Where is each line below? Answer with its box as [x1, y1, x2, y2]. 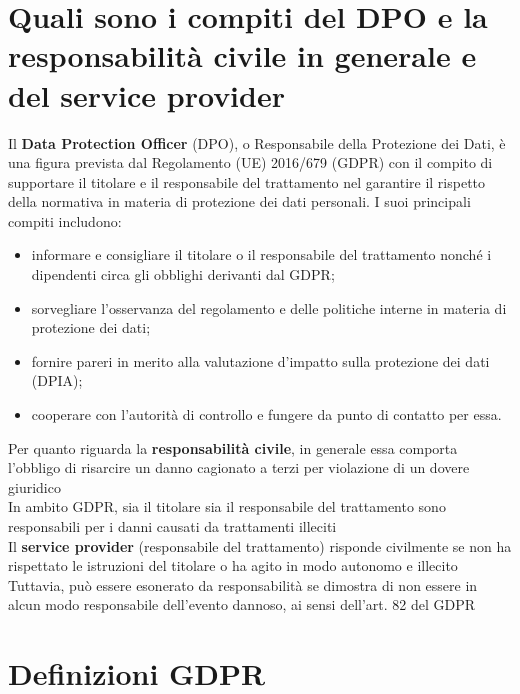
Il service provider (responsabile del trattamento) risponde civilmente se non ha [8, 535, 512, 556]
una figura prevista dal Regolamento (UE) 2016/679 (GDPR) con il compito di [8, 152, 493, 173]
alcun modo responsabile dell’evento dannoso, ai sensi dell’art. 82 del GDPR [8, 594, 476, 615]
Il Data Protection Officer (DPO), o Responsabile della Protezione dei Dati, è [8, 132, 506, 153]
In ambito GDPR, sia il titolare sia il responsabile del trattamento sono [8, 496, 446, 517]
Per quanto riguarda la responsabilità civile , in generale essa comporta [8, 437, 458, 458]
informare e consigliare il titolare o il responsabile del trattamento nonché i [31, 244, 492, 265]
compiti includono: [8, 210, 122, 231]
